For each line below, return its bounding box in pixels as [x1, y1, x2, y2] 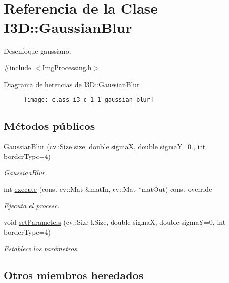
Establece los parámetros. [4, 243, 79, 253]
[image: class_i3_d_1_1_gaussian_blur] [24, 96, 154, 104]
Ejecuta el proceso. [4, 200, 60, 211]
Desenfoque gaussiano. [4, 46, 71, 56]
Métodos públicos [4, 118, 95, 133]
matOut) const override [141, 184, 212, 194]
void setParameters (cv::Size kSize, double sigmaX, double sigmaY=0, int [4, 217, 226, 227]
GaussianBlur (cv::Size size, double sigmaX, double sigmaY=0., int [4, 141, 206, 151]
